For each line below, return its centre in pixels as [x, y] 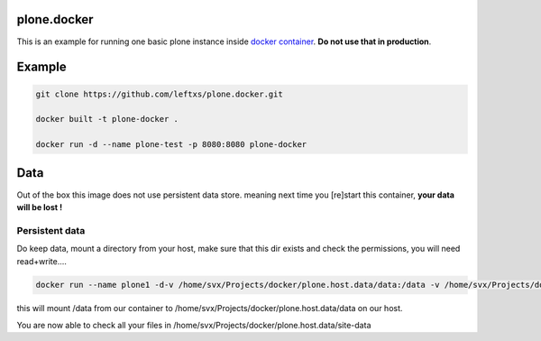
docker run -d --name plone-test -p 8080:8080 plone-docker [171, 145]
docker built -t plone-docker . [107, 119]
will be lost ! [40, 207]
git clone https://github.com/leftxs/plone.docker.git [159, 94]
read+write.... [42, 261]
